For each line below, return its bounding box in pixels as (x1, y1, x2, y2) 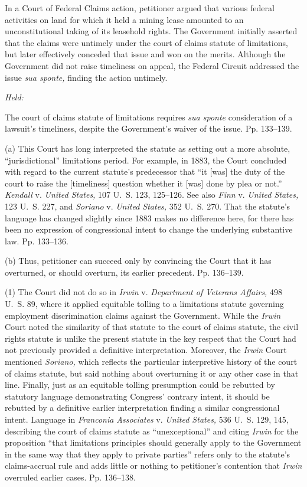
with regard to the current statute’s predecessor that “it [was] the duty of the (5, 165, 285, 178)
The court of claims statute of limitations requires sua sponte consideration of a (5, 110, 293, 123)
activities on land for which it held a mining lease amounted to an (5, 13, 244, 25)
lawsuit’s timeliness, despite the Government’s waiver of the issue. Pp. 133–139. (5, 122, 292, 135)
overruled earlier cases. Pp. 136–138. (5, 470, 136, 483)
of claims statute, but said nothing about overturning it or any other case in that (5, 367, 299, 379)
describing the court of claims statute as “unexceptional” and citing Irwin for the (5, 424, 299, 437)
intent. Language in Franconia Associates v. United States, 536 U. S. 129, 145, (5, 413, 289, 425)
